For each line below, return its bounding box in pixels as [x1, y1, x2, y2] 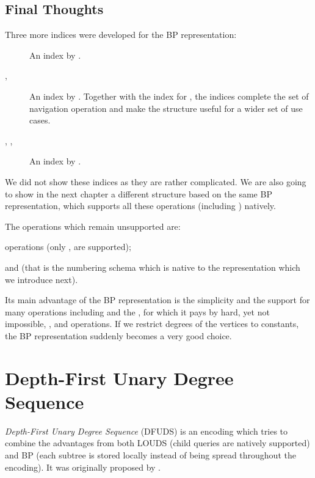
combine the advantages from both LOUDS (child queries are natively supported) [5, 436, 310, 449]
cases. [29, 114, 51, 127]
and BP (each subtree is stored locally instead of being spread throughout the [5, 448, 296, 461]
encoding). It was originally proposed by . [5, 460, 161, 473]
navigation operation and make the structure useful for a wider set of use [29, 101, 303, 114]
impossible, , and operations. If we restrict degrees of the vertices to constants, [5, 317, 299, 330]
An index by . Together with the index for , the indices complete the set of [29, 89, 309, 102]
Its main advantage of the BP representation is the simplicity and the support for [5, 293, 310, 306]
